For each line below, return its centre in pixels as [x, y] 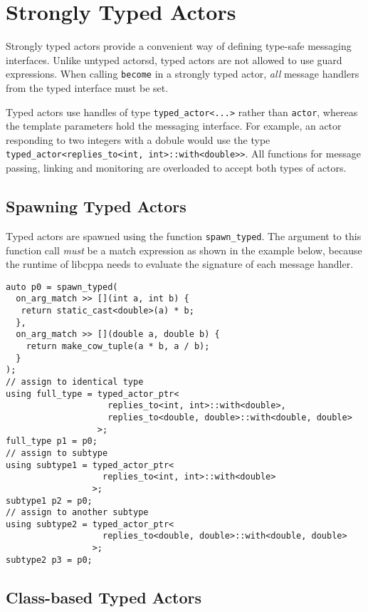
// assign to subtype [57, 453]
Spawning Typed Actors [96, 206]
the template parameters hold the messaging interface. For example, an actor [174, 126]
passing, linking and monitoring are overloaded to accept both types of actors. [176, 168]
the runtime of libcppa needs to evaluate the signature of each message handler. [180, 264]
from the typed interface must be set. [87, 87]
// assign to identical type [75, 382]
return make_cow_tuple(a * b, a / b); [118, 346]
